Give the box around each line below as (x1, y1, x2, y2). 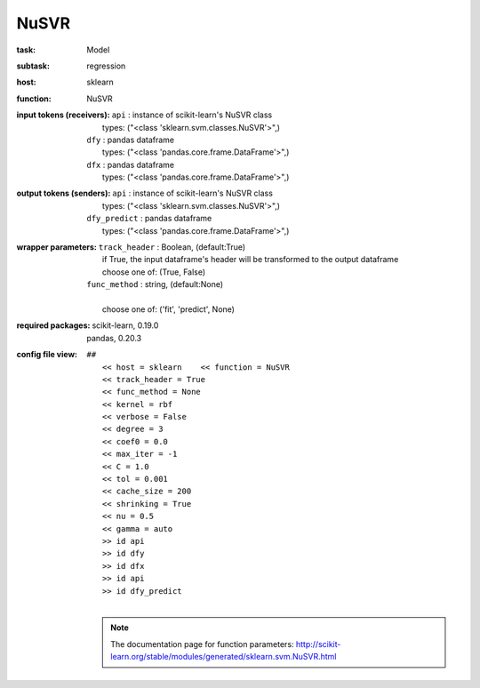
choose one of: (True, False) (102, 267, 206, 277)
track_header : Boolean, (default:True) (98, 242, 246, 252)
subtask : (16, 60, 51, 71)
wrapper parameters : (16, 242, 97, 252)
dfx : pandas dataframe (86, 159, 175, 170)
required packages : (16, 320, 91, 331)
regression (86, 60, 126, 71)
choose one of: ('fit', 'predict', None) (102, 303, 236, 315)
